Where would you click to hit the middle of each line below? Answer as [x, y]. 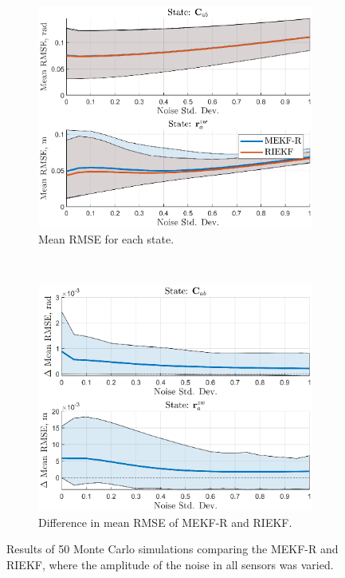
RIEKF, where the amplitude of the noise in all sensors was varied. [170, 564]
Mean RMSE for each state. [106, 239]
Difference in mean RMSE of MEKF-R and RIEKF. [165, 522]
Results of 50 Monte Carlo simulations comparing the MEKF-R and [172, 549]
